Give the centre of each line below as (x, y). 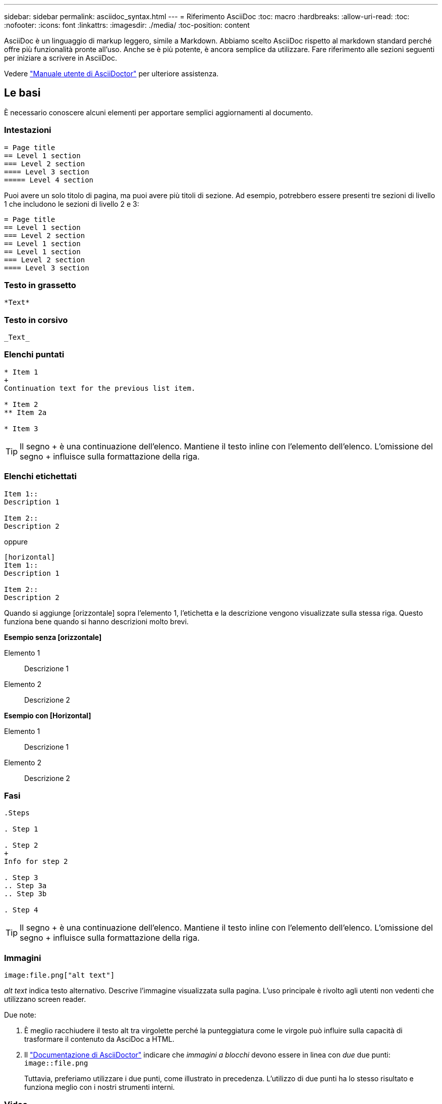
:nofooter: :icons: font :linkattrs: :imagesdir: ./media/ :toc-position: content (127, 25)
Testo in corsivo (36, 320)
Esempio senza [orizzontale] (53, 637)
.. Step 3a (25, 886)
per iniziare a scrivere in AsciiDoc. (61, 58)
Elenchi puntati (34, 355)
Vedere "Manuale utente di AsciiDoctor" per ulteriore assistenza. (112, 74)
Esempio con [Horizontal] (48, 715)
